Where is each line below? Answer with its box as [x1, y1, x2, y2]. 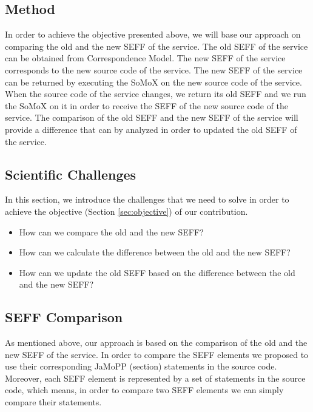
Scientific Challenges [5, 164, 136, 183]
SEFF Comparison [5, 308, 123, 326]
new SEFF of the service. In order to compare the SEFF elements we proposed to [5, 348, 309, 360]
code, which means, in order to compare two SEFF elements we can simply [5, 383, 284, 396]
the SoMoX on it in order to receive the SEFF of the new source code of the [5, 99, 289, 112]
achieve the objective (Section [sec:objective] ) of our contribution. [5, 204, 248, 217]
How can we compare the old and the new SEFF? [19, 225, 204, 238]
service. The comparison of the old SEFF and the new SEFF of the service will [5, 111, 298, 124]
